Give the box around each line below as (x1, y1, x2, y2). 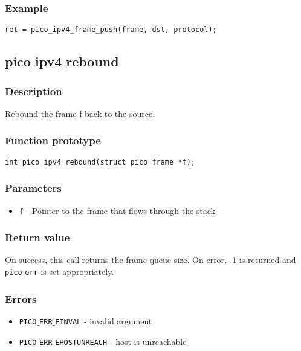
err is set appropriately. (25, 265, 114, 278)
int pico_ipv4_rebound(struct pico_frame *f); (5, 157, 195, 166)
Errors (5, 291, 37, 306)
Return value (5, 230, 70, 245)
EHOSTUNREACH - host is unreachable (55, 335, 187, 347)
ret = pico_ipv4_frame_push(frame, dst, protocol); (5, 25, 217, 34)
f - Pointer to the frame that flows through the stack (19, 204, 215, 217)
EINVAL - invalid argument (55, 314, 152, 327)
